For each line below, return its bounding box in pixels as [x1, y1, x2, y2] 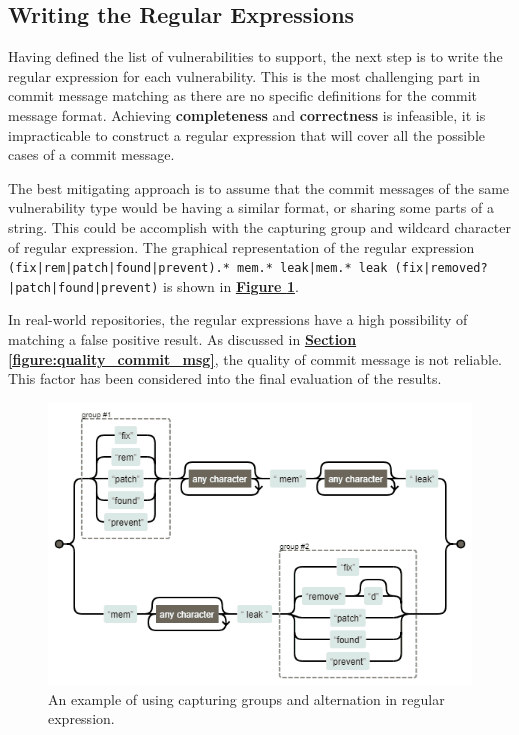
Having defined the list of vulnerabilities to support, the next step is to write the [8, 46, 503, 67]
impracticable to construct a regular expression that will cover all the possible [8, 124, 485, 145]
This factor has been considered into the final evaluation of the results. [8, 368, 442, 389]
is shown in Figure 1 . [163, 275, 299, 296]
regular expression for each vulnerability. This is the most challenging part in [8, 65, 480, 86]
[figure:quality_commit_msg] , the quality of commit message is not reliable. [8, 348, 503, 369]
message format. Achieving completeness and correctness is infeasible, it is [8, 104, 486, 125]
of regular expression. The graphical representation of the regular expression [8, 236, 475, 257]
